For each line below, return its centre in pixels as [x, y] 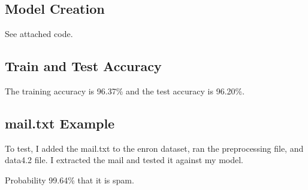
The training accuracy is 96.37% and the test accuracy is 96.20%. [125, 91]
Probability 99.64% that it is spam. [70, 180]
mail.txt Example [60, 123]
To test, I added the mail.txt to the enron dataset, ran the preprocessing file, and [154, 148]
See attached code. [39, 34]
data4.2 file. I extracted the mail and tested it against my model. [124, 160]
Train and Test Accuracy [83, 66]
